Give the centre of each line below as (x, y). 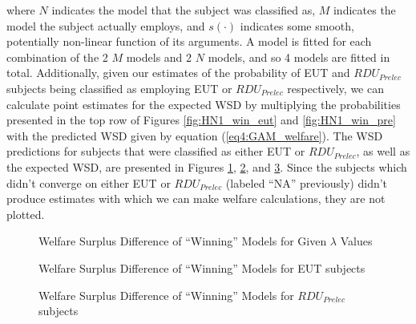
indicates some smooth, (297, 25)
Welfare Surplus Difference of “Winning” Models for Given (183, 241)
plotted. (26, 214)
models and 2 (159, 57)
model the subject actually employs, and (106, 25)
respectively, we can (335, 88)
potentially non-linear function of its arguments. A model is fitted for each (189, 41)
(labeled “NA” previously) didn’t (307, 182)
